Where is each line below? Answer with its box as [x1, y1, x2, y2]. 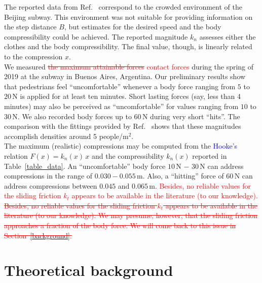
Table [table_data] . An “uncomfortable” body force [4, 160, 166, 171]
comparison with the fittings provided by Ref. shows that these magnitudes [4, 121, 241, 131]
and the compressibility [92, 150, 164, 161]
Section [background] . [4, 230, 72, 240]
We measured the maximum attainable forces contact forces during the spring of [4, 61, 254, 72]
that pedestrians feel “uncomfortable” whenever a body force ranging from [4, 81, 236, 91]
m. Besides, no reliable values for [149, 180, 251, 191]
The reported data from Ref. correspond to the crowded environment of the [4, 2, 242, 12]
